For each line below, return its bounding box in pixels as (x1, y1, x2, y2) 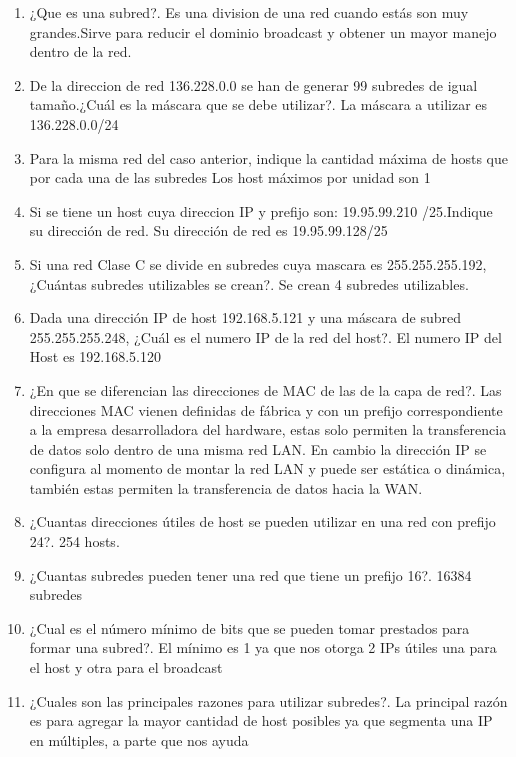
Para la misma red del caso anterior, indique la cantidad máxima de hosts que (29, 147, 508, 168)
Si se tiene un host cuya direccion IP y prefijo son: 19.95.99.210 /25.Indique (29, 200, 493, 221)
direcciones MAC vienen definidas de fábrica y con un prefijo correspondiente (29, 399, 503, 420)
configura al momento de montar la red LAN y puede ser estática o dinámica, (29, 458, 506, 479)
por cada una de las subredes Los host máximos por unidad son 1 (29, 167, 431, 188)
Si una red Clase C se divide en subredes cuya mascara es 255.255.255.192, (29, 253, 487, 274)
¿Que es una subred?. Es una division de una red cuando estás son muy (29, 2, 469, 22)
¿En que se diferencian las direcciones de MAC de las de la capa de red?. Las (29, 379, 502, 400)
